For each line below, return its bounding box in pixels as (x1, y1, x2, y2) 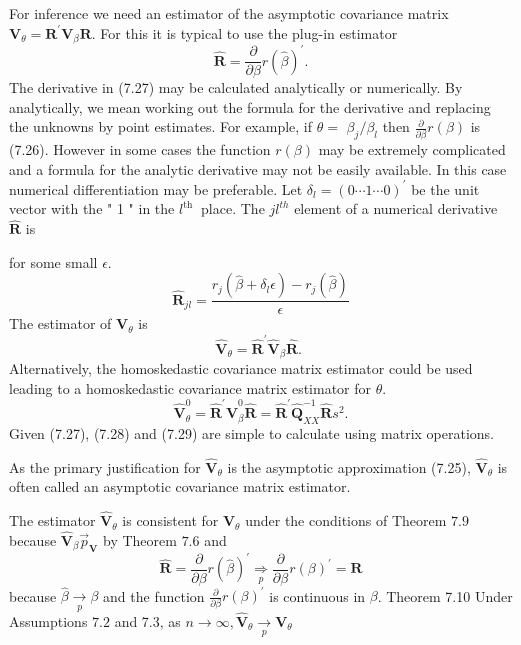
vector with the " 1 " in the (9, 198, 175, 219)
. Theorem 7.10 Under (377, 585, 513, 606)
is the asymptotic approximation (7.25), (227, 456, 471, 477)
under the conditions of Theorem (245, 510, 447, 531)
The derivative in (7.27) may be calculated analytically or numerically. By (9, 77, 463, 98)
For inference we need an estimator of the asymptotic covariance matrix (9, 3, 449, 23)
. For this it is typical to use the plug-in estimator (91, 22, 398, 43)
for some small (9, 251, 98, 272)
